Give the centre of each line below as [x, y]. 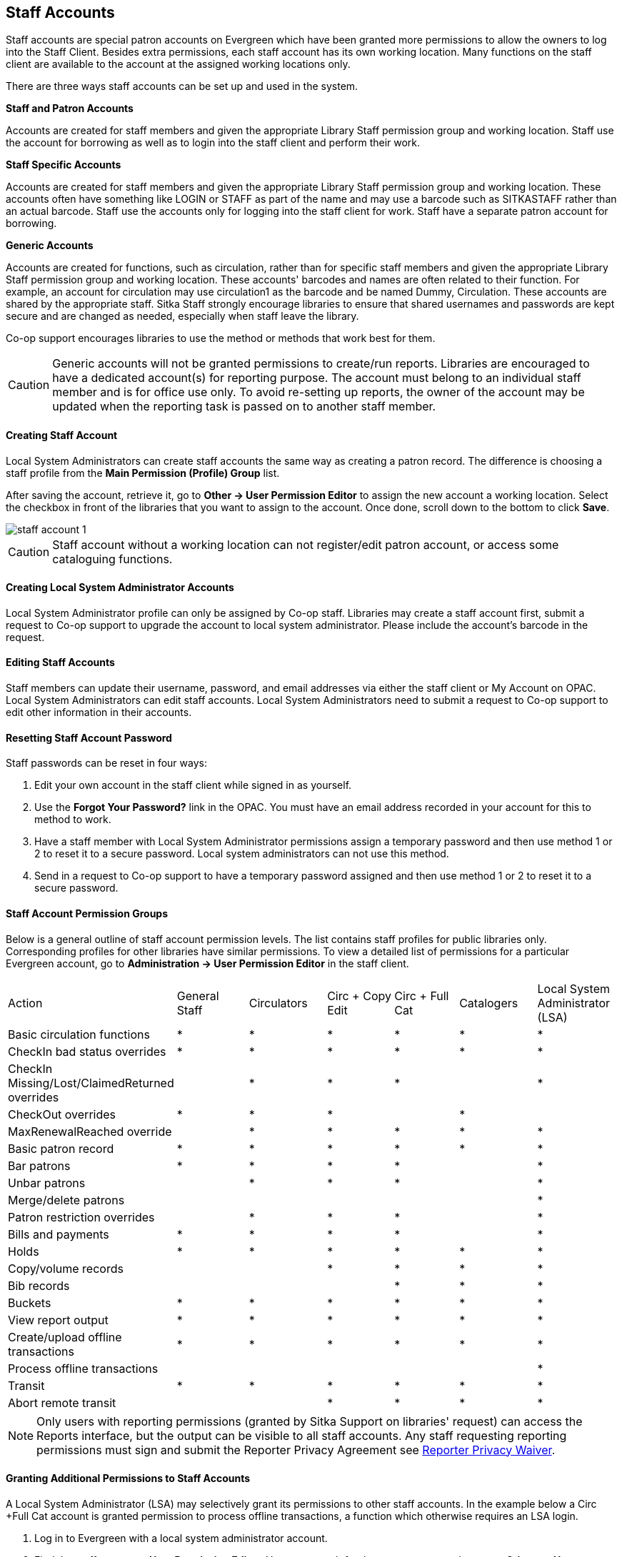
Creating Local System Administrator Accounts [120, 588]
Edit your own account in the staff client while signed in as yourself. [193, 785]
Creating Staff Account [62, 435]
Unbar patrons [47, 1183]
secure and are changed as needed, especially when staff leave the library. [182, 316]
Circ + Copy [359, 996]
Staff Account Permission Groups [87, 913]
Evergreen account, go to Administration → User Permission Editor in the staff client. [207, 963]
